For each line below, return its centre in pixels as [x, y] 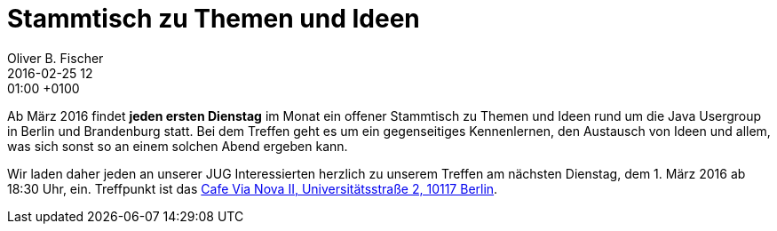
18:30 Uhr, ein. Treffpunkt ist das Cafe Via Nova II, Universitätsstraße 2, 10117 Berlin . [253, 188]
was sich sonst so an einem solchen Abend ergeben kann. [178, 146]
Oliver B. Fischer [55, 58]
